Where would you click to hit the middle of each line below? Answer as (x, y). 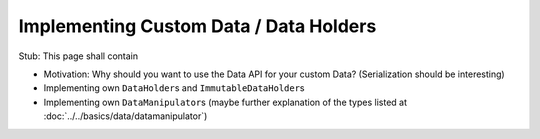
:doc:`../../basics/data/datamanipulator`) (125, 116)
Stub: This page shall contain (78, 56)
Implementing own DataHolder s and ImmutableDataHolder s (174, 88)
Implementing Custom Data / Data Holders (197, 26)
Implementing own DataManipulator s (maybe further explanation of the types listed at (225, 102)
